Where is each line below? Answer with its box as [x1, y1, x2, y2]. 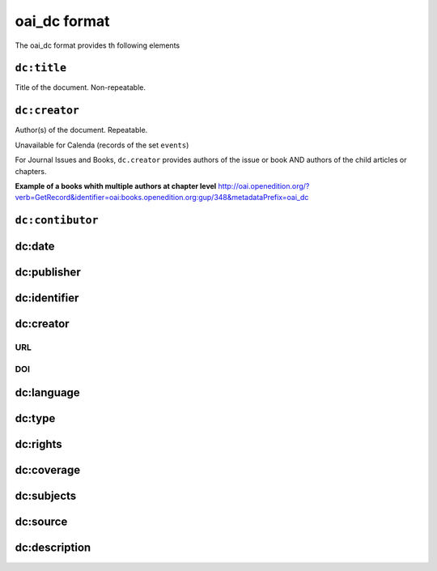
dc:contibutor [15, 214, 99, 227]
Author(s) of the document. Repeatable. [15, 126, 148, 135]
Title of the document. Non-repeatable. [15, 83, 146, 92]
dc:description [15, 541, 91, 555]
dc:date [15, 240, 56, 254]
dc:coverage [15, 463, 81, 477]
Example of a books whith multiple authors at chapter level [15, 181, 217, 190]
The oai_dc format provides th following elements [15, 40, 180, 50]
